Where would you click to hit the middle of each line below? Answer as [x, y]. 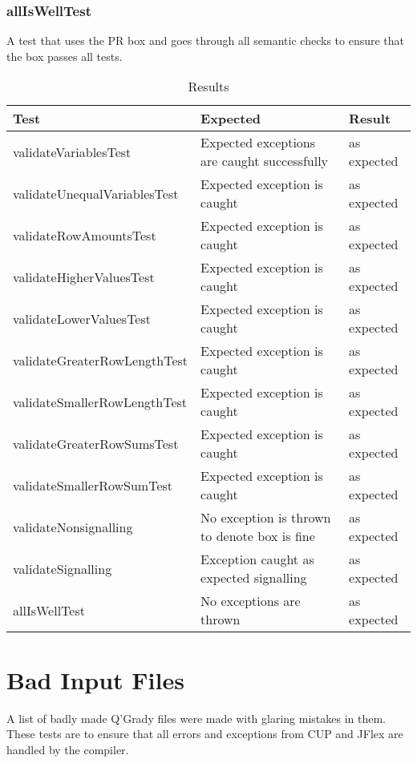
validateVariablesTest [72, 151]
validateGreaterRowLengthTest [101, 360]
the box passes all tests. [65, 56]
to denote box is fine [258, 536]
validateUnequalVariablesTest [96, 193]
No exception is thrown [266, 518]
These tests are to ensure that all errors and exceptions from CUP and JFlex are [205, 734]
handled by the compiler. [68, 749]
